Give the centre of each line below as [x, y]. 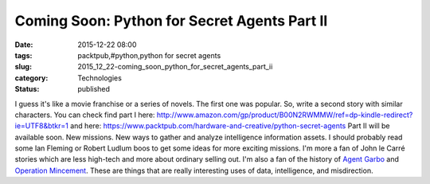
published [94, 89]
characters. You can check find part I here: [85, 115]
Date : [24, 45]
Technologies [100, 78]
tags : [23, 55]
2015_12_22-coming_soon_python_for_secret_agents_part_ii [175, 67]
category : [31, 78]
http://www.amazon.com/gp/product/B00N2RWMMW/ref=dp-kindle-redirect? [285, 115]
